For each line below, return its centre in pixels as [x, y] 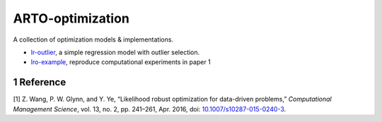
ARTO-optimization [71, 18]
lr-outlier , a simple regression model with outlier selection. [115, 52]
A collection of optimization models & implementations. [93, 39]
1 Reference [40, 82]
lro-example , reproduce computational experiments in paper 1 [121, 62]
